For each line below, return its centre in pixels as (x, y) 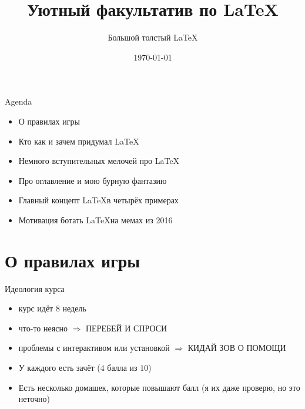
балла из (122, 367)
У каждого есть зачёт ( (59, 367)
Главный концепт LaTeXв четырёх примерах (98, 200)
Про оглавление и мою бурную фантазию (93, 180)
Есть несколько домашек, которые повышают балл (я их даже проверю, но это (159, 387)
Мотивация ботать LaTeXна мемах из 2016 (95, 219)
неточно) (34, 399)
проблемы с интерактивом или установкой (94, 348)
